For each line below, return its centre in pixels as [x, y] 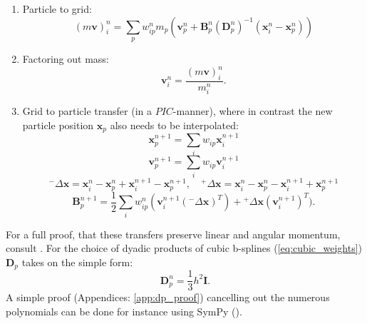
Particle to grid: [57, 9]
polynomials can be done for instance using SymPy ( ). [124, 312]
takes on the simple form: [77, 262]
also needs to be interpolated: [174, 125]
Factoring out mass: [66, 58]
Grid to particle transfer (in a [87, 111]
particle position [58, 125]
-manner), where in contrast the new [253, 111]
